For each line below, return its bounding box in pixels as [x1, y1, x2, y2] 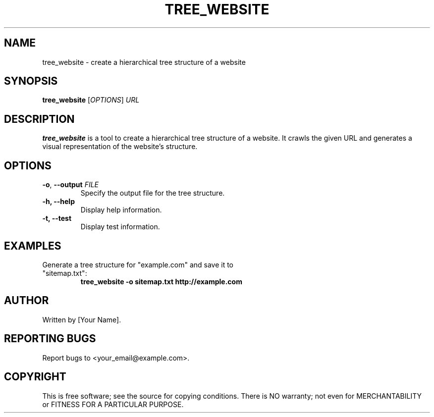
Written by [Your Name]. [42, 315, 121, 324]
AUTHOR [4, 294, 49, 307]
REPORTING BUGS [4, 332, 96, 345]
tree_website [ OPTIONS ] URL [42, 96, 140, 104]
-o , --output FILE [42, 180, 99, 189]
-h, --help [42, 197, 75, 206]
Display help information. [80, 206, 162, 214]
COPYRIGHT [4, 370, 66, 383]
